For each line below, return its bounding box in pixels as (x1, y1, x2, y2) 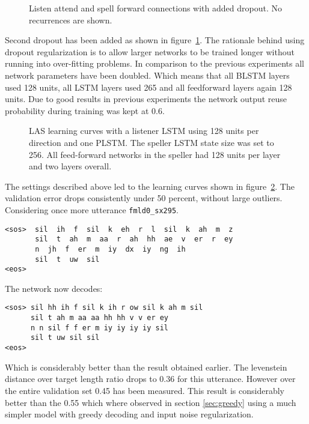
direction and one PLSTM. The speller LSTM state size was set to (29, 136, 274, 148)
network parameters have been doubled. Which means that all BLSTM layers (5, 68, 290, 81)
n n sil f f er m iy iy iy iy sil (30, 323, 169, 332)
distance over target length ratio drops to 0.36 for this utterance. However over (5, 372, 296, 385)
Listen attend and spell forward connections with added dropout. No (29, 2, 282, 14)
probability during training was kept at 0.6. (5, 104, 165, 117)
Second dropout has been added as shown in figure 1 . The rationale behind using (5, 34, 305, 46)
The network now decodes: (5, 282, 103, 294)
